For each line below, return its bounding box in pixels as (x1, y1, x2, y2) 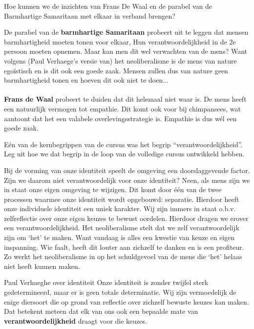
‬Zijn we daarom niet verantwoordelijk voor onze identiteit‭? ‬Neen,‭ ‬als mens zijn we (4, 175, 250, 185)
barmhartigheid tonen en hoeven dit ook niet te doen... (4, 75, 169, 85)
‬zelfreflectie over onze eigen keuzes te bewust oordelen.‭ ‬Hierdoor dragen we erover (4, 213, 249, 223)
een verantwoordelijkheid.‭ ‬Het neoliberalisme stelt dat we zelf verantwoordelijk (4, 222, 239, 233)
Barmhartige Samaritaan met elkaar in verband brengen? (4, 10, 175, 21)
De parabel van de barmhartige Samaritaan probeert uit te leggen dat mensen (4, 27, 249, 37)
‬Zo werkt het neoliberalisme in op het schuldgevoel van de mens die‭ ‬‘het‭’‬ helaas (4, 251, 242, 262)
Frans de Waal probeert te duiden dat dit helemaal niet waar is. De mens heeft (4, 94, 247, 104)
